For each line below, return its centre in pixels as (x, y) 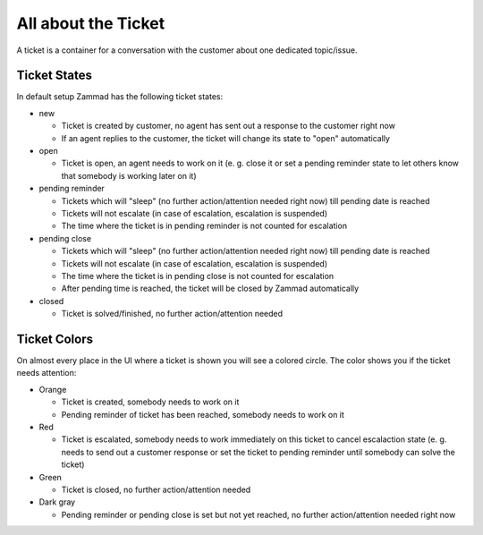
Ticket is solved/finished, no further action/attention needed (172, 314)
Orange (53, 389)
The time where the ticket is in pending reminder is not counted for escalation (204, 226)
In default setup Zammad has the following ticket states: (120, 97)
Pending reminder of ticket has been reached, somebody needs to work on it (203, 414)
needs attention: (47, 373)
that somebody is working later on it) (129, 175)
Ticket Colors (55, 339)
